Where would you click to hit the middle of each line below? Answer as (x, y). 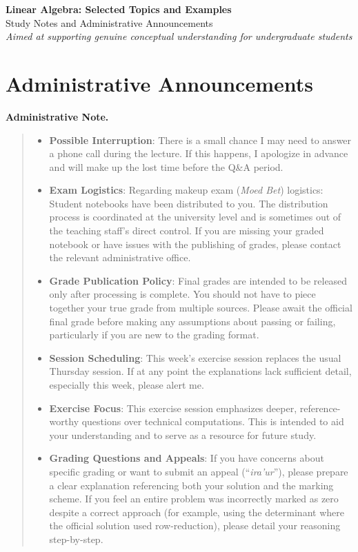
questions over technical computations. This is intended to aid (213, 421)
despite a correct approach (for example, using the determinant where (197, 512)
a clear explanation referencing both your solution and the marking (191, 485)
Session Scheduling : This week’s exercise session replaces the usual (195, 357)
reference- (320, 408)
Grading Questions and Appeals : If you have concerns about (187, 458)
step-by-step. (76, 539)
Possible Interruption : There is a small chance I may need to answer (200, 140)
